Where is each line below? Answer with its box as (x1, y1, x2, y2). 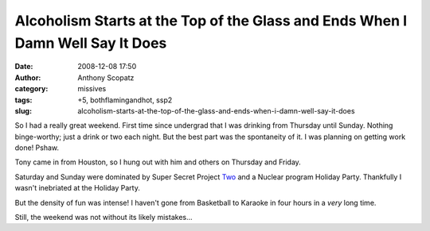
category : (14, 84, 49, 94)
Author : (14, 72, 41, 83)
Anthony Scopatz (77, 72, 135, 83)
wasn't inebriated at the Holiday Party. (14, 183, 141, 193)
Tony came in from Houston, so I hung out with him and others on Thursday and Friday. (14, 157, 302, 167)
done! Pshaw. (14, 143, 60, 152)
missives (77, 84, 107, 94)
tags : (14, 95, 33, 105)
